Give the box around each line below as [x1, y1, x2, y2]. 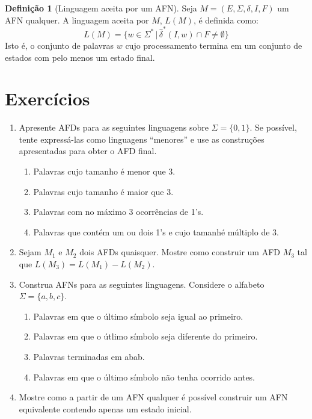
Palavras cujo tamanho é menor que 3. [33, 165, 176, 177]
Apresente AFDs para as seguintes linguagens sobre [19, 121, 209, 134]
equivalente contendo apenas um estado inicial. [19, 402, 192, 415]
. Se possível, [249, 121, 297, 134]
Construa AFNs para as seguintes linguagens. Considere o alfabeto [19, 278, 265, 290]
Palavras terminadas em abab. [33, 350, 145, 362]
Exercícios [5, 86, 90, 111]
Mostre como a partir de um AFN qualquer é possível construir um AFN [19, 391, 288, 403]
